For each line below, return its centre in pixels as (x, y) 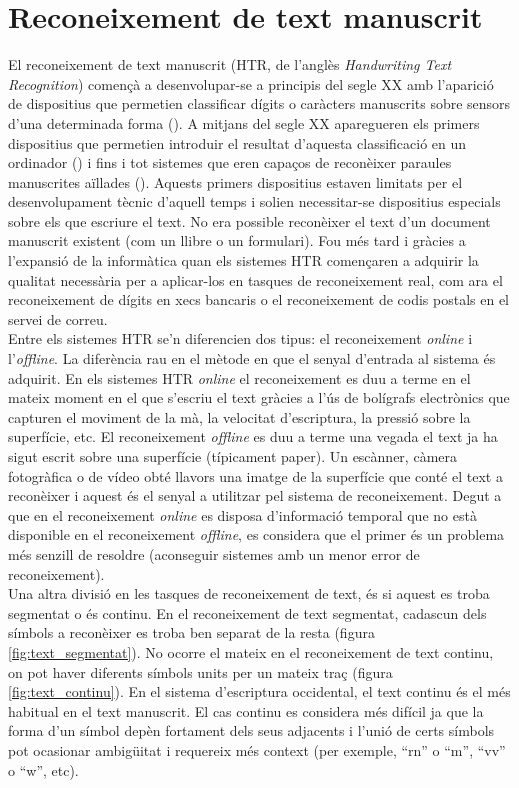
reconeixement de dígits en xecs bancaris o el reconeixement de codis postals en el (258, 299)
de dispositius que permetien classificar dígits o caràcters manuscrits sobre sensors (259, 103)
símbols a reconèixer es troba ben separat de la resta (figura (191, 632)
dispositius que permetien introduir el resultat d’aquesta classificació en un (237, 142)
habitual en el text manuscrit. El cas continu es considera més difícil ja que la (246, 710)
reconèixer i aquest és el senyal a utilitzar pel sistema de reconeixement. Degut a (255, 495)
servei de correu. (58, 318)
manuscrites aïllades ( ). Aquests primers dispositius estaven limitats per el (235, 181)
